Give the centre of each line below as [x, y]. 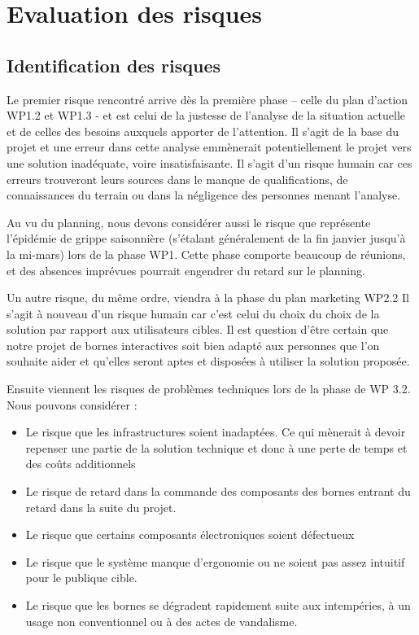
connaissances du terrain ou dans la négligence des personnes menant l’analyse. [204, 195]
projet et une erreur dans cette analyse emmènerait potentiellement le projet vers [209, 147]
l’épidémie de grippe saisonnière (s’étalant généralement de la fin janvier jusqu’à [206, 238]
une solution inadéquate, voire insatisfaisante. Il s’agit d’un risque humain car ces [209, 162]
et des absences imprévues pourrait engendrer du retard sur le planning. [186, 270]
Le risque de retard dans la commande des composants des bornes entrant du [218, 491]
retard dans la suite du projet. [101, 507]
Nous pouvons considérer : [72, 404]
